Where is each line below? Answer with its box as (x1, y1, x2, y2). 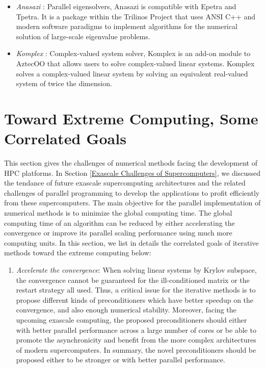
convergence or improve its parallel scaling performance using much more (4, 227, 232, 238)
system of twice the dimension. (16, 78, 112, 89)
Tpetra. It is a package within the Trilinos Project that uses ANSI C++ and (16, 11, 256, 21)
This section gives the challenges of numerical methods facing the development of (4, 157, 257, 168)
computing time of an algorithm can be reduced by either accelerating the (4, 217, 235, 228)
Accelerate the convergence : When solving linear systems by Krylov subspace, (16, 265, 257, 275)
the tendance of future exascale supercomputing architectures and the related (4, 177, 246, 188)
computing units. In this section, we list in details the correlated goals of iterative (4, 237, 259, 248)
